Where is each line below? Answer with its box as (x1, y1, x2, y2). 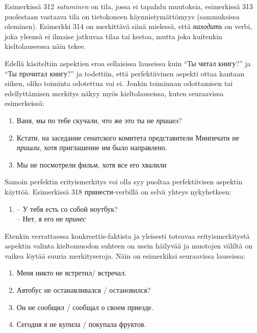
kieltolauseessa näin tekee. (5, 41, 86, 51)
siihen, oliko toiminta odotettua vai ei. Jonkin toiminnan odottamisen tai (5, 78, 233, 89)
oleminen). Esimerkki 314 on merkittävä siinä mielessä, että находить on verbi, (5, 21, 252, 32)
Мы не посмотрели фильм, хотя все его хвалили (16, 159, 167, 170)
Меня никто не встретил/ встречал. (16, 267, 127, 278)
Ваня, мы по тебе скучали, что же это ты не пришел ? (16, 115, 182, 125)
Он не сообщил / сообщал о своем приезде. (16, 301, 153, 312)
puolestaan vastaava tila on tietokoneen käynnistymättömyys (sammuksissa (5, 11, 240, 21)
